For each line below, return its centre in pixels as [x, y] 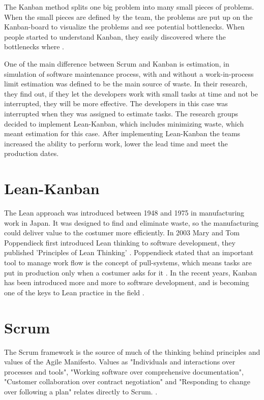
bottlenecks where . [34, 47]
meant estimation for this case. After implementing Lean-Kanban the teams [122, 133]
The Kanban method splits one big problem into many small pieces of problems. [129, 7]
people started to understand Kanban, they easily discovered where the [115, 36]
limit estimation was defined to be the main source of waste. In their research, [126, 84]
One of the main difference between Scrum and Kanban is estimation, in [117, 63]
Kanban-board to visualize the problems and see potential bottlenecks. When [124, 27]
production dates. [32, 153]
